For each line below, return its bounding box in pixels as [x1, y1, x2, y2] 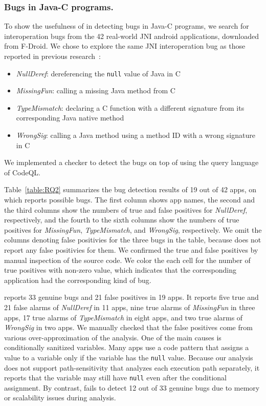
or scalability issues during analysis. [4, 392, 116, 403]
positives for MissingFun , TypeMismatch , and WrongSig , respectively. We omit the [4, 224, 262, 235]
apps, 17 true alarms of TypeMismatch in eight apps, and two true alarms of [4, 312, 243, 322]
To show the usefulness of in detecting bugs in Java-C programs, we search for [4, 21, 249, 31]
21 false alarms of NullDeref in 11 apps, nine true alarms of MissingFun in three [4, 301, 255, 312]
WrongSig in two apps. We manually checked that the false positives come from [4, 322, 253, 333]
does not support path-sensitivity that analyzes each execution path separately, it [4, 362, 260, 373]
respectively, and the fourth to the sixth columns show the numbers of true [4, 214, 239, 225]
